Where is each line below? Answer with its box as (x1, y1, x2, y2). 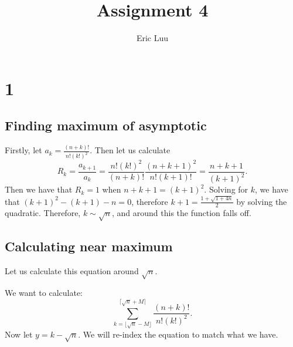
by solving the (236, 195, 287, 207)
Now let (5, 328, 33, 341)
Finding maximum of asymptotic (5, 116, 207, 134)
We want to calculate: (5, 287, 83, 299)
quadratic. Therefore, (5, 207, 81, 219)
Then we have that (5, 183, 73, 196)
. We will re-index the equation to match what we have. (78, 328, 278, 341)
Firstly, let (5, 144, 42, 156)
